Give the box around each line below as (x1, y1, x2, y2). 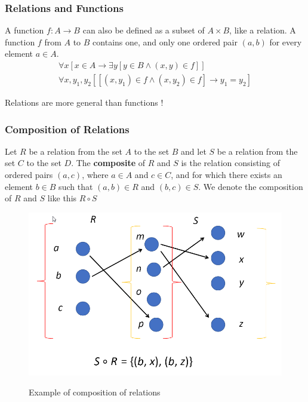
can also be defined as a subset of (82, 24, 205, 36)
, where (82, 168, 109, 181)
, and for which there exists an (171, 168, 282, 181)
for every (269, 35, 302, 48)
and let (181, 145, 207, 157)
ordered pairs (5, 168, 53, 181)
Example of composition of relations (29, 386, 161, 398)
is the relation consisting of (181, 156, 280, 169)
